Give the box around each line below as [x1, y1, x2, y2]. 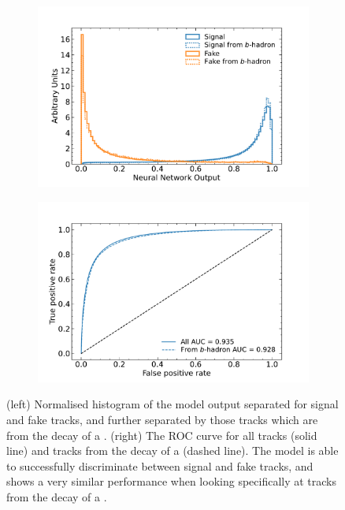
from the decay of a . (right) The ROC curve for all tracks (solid [6, 426, 317, 443]
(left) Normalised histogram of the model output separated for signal [6, 396, 339, 412]
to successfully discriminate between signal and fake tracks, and [6, 457, 313, 474]
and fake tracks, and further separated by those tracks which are [6, 411, 318, 427]
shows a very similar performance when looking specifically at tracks [6, 473, 337, 490]
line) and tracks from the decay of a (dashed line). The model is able [6, 442, 339, 459]
